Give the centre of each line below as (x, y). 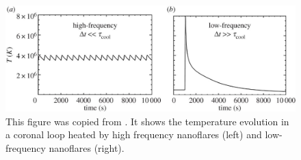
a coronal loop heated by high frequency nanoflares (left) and (134, 134)
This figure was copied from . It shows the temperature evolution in (147, 121)
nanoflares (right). (87, 147)
